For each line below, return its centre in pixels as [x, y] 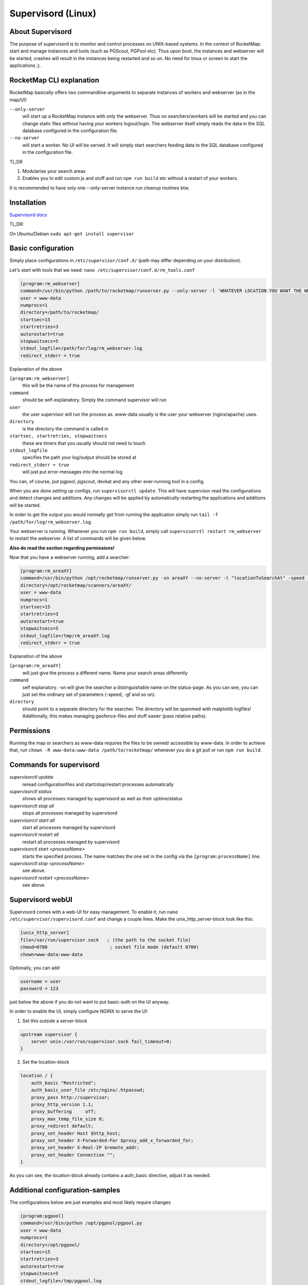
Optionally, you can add [35, 968]
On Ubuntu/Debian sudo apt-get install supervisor [72, 233]
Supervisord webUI [41, 899]
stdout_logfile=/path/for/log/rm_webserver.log [81, 348]
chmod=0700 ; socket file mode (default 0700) [110, 947]
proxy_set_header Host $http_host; [76, 1133]
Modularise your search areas [54, 171]
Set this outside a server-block [55, 1021]
